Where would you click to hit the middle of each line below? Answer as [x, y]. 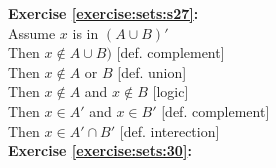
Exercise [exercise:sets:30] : [100, 150]
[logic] [170, 91]
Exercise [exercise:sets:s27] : [103, 13]
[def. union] [152, 71]
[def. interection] [169, 130]
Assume [32, 32]
